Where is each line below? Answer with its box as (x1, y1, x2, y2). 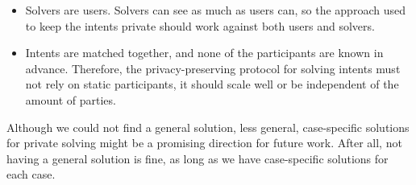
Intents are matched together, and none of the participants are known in (25, 44, 384, 61)
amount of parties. (25, 91, 116, 108)
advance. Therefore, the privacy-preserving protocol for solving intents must (25, 60, 401, 76)
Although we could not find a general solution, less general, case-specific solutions (6, 118, 410, 135)
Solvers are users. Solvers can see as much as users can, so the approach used (25, 2, 406, 18)
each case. (6, 166, 56, 183)
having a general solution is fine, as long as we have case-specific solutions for (6, 150, 389, 166)
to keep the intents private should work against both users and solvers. (25, 17, 375, 34)
